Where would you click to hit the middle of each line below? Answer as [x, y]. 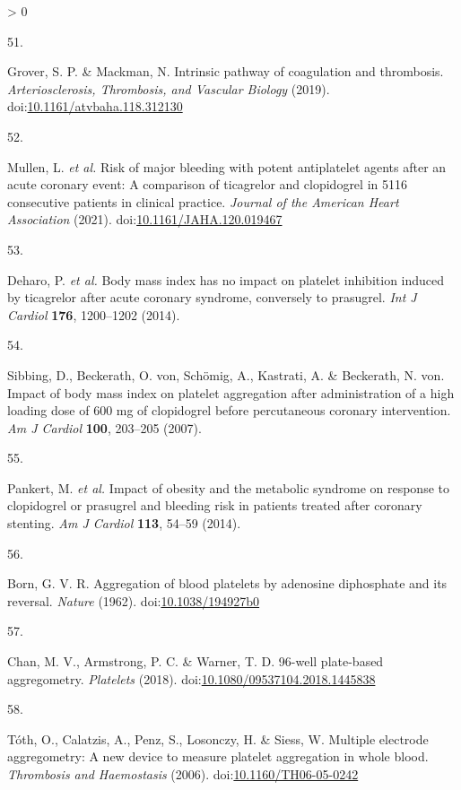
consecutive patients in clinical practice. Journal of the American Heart [203, 201]
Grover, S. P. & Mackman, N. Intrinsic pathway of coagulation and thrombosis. [226, 71]
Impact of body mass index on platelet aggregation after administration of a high [231, 392]
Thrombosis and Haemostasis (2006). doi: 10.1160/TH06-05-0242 [183, 774]
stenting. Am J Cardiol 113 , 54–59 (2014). [124, 523]
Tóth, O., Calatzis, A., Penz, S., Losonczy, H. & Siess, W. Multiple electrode [218, 738]
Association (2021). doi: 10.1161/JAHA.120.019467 [145, 219]
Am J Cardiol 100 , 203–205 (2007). [104, 427]
